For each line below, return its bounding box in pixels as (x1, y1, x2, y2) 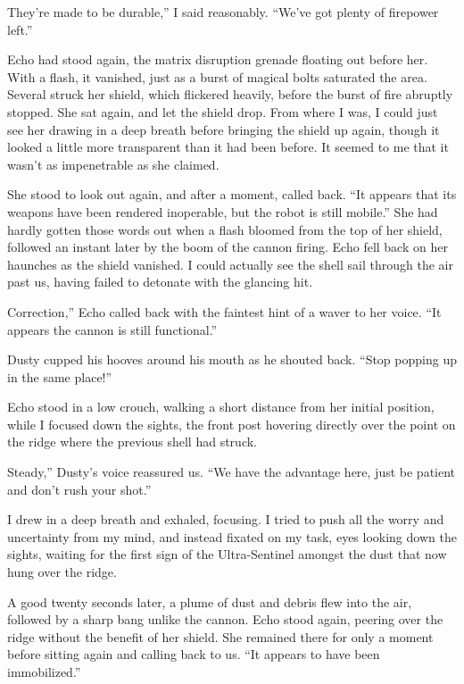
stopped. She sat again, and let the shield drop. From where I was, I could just (7, 102, 438, 121)
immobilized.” (7, 663, 81, 680)
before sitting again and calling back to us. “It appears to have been (7, 645, 380, 663)
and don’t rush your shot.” (7, 480, 152, 498)
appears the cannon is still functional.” (7, 320, 218, 338)
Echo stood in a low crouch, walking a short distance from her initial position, (7, 397, 435, 416)
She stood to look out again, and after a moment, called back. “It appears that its (7, 185, 457, 204)
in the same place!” (7, 367, 112, 386)
